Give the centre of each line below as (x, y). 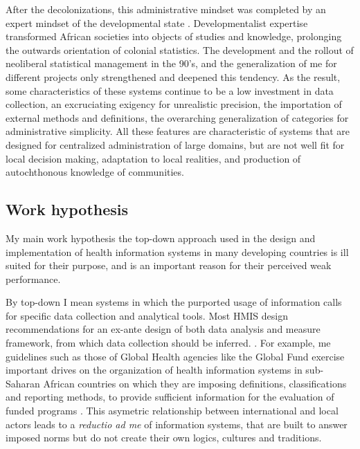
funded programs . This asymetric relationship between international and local (172, 411)
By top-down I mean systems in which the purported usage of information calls (174, 302)
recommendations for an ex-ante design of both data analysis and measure (163, 329)
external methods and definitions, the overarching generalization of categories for (177, 117)
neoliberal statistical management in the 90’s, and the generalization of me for (171, 63)
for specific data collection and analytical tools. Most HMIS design (147, 315)
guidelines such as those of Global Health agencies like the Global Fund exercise (175, 356)
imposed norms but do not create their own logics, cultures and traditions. (164, 438)
